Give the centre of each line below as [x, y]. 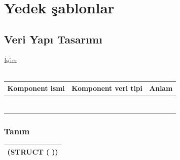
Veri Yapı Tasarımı [53, 39]
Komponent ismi [36, 88]
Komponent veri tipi [107, 88]
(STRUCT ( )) [33, 151]
